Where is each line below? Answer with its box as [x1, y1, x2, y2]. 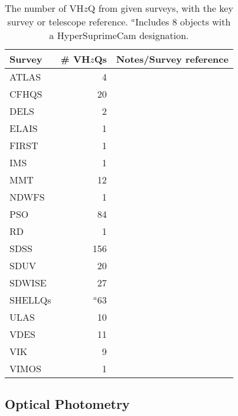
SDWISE [9, 276, 47, 289]
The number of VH [5, 1, 84, 15]
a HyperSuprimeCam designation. [49, 28, 189, 42]
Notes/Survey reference [116, 52, 229, 66]
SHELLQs [9, 293, 51, 307]
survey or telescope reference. [7, 15, 128, 28]
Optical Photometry [5, 395, 130, 413]
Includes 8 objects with [135, 15, 231, 28]
